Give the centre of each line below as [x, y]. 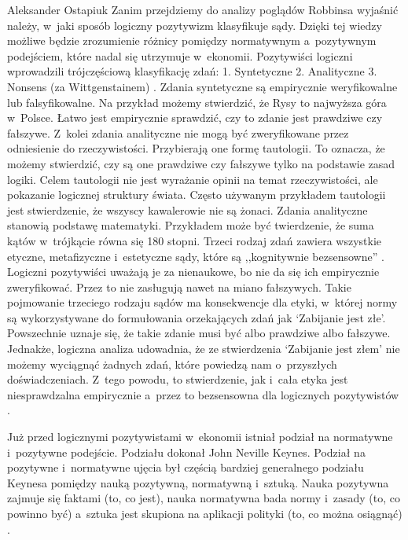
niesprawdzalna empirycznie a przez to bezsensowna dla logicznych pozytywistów [203, 394]
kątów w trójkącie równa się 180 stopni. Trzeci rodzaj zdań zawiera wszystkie [195, 240]
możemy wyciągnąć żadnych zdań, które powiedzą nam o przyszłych [172, 364]
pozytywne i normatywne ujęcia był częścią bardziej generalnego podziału [186, 467]
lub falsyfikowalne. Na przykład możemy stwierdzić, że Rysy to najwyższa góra [197, 102]
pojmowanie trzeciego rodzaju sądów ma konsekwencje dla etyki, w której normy [202, 302]
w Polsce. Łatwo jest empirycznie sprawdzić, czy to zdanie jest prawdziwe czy [195, 118]
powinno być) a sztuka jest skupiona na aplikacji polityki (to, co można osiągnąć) [205, 513]
